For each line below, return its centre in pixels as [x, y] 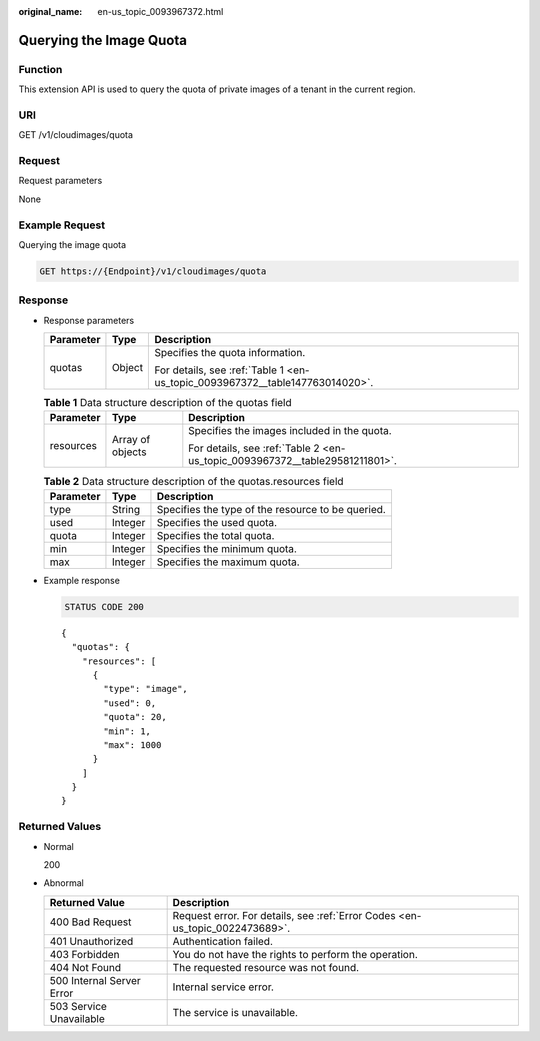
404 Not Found [85, 967]
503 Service [78, 1006]
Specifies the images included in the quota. [290, 431]
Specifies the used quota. [217, 522]
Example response [81, 580]
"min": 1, [127, 731]
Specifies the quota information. [230, 353]
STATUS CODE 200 [104, 606]
